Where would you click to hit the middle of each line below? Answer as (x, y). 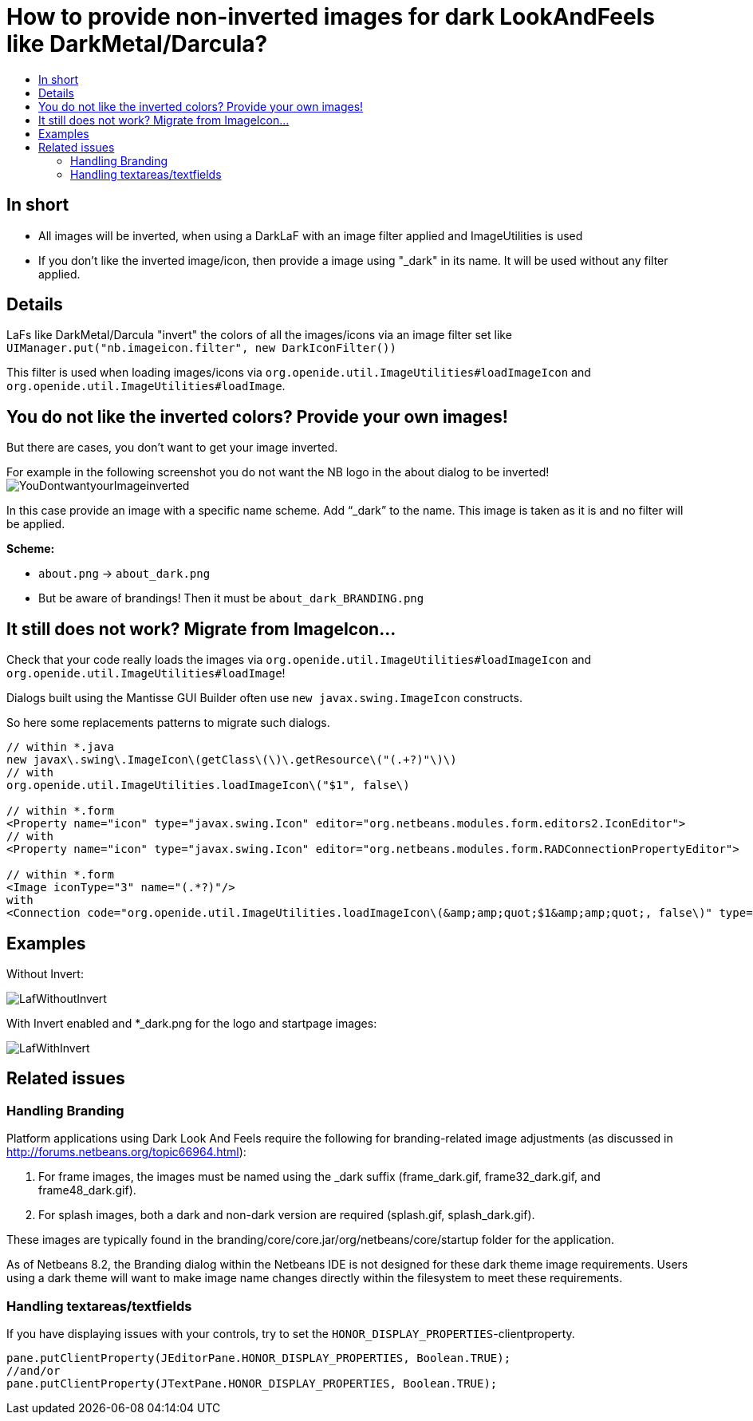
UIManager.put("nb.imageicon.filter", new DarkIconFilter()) (201, 348)
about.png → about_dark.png (124, 574)
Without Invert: (45, 973)
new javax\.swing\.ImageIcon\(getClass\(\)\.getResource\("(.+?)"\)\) (232, 760)
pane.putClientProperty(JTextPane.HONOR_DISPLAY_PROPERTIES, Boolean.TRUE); (252, 1383)
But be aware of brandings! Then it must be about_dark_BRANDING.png (231, 598)
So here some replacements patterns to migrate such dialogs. (168, 723)
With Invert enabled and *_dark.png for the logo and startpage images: (192, 1023)
